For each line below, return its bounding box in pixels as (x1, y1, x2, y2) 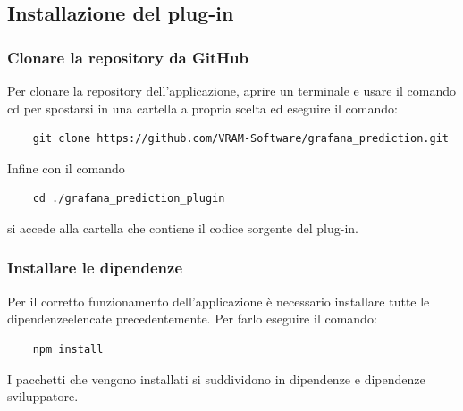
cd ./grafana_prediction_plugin (32, 192, 225, 205)
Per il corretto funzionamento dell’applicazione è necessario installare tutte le (7, 291, 430, 310)
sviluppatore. (7, 387, 79, 406)
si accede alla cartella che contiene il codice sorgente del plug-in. (7, 218, 358, 237)
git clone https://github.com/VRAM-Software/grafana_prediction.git (32, 132, 449, 146)
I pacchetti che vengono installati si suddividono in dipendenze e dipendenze (7, 369, 425, 388)
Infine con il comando (7, 158, 125, 177)
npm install (32, 342, 104, 356)
